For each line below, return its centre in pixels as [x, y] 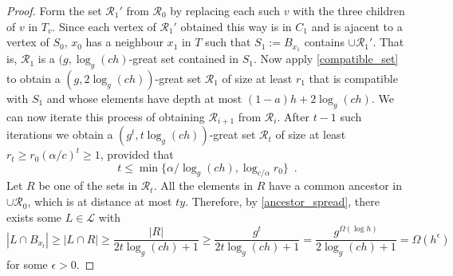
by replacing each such [225, 10]
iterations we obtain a [60, 134]
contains [324, 42]
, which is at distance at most [100, 201]
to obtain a [33, 78]
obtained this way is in [236, 26]
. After [293, 116]
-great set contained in [184, 59]
